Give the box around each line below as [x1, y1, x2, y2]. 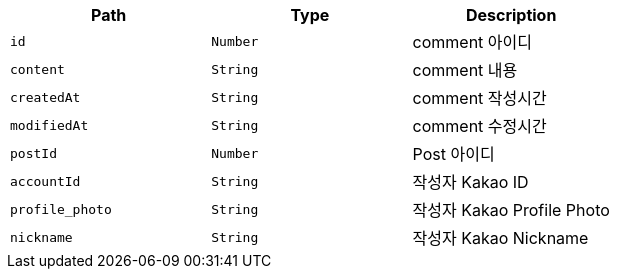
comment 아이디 [412, 32, 532, 52]
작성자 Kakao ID [412, 172, 529, 192]
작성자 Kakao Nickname [412, 228, 589, 248]
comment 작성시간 [412, 88, 547, 108]
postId [10, 145, 57, 161]
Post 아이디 [412, 144, 495, 164]
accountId [10, 173, 81, 189]
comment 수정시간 [412, 116, 547, 136]
